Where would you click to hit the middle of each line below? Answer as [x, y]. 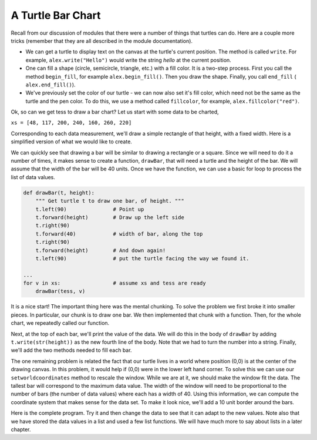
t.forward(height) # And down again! [101, 250]
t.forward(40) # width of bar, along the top [119, 234]
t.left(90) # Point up [90, 209]
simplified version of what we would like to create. [71, 142]
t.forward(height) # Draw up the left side [110, 217]
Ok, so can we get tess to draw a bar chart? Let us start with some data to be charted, [115, 112]
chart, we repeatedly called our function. [60, 323]
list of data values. [33, 177]
